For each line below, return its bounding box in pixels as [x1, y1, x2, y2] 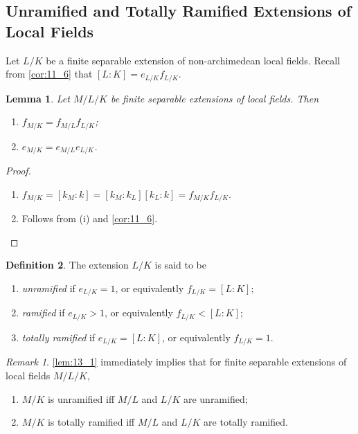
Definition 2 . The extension [6, 257, 129, 272]
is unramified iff [47, 391, 115, 406]
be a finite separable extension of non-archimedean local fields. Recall [46, 53, 340, 67]
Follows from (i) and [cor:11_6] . [21, 211, 158, 226]
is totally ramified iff [47, 415, 135, 429]
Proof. [6, 163, 31, 178]
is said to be [154, 257, 206, 272]
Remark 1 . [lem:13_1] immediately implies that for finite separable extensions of [6, 354, 347, 369]
